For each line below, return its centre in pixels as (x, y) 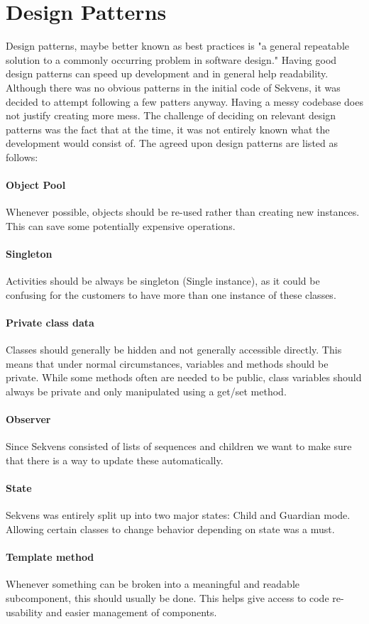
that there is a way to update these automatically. (115, 460)
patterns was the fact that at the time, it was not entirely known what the (168, 129)
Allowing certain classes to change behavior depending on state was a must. (170, 529)
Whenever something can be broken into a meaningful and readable (153, 584)
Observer (28, 419)
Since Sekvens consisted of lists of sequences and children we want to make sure (179, 446)
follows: (22, 157)
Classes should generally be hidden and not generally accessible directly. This (174, 350)
